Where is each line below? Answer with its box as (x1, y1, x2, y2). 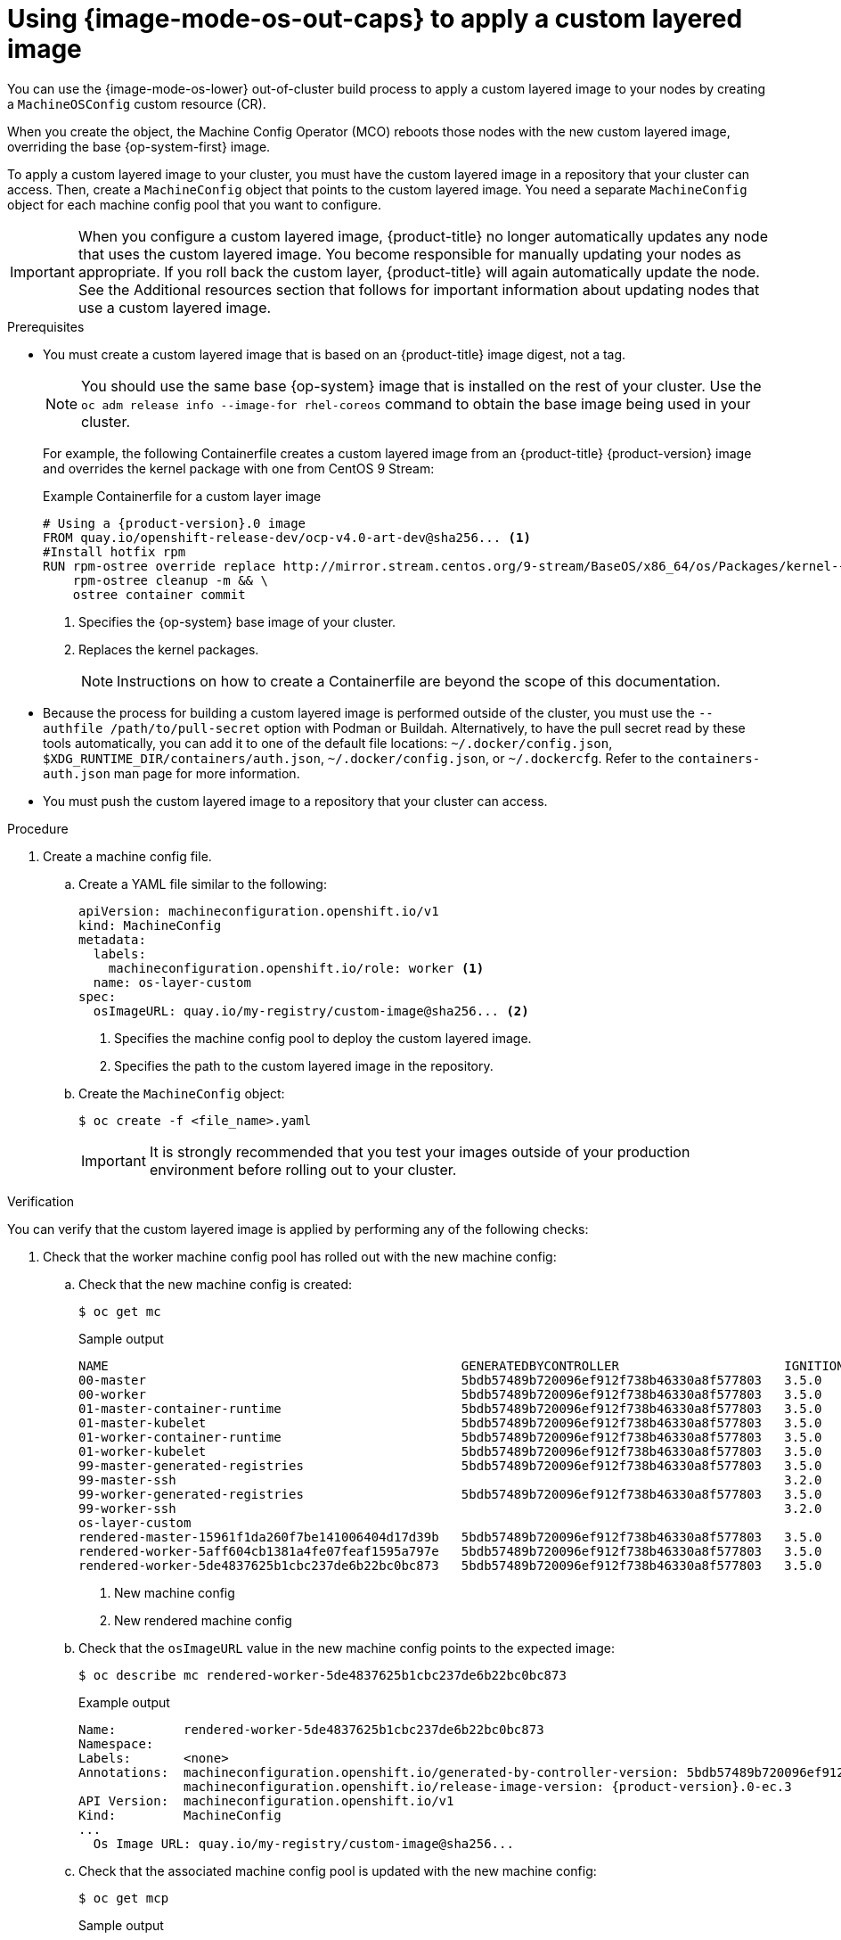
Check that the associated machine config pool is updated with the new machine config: (78, 1862, 597, 1878)
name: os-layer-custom (93, 974, 251, 990)
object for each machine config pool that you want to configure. (7, 196, 382, 212)
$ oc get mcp (78, 1890, 169, 1905)
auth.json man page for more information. (43, 765, 300, 781)
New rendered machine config (114, 1612, 292, 1628)
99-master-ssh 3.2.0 (78, 1472, 822, 1487)
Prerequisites (7, 318, 85, 334)
